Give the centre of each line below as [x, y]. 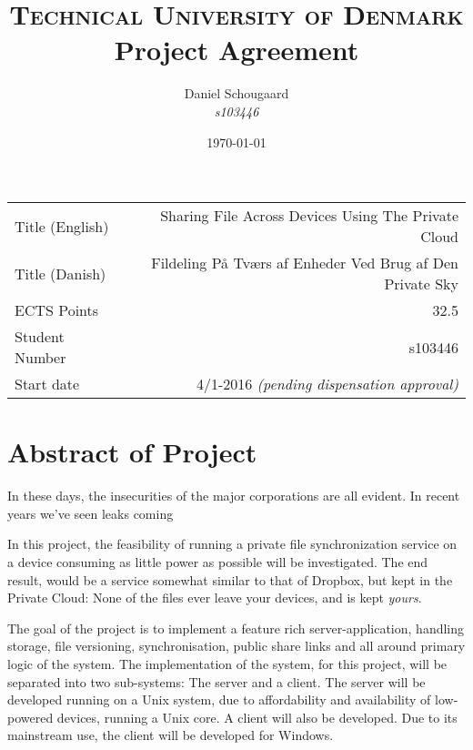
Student [40, 337]
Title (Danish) [60, 273]
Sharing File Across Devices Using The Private [309, 216]
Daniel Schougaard [236, 93]
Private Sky [421, 284]
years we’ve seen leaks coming [91, 513]
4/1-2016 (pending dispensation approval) [327, 384]
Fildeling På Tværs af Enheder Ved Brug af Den [305, 263]
